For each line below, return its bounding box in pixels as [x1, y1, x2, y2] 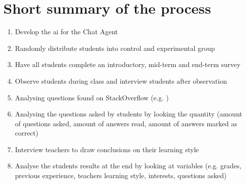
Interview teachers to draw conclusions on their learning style [15, 144, 199, 154]
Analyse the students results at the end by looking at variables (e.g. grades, [15, 161, 242, 171]
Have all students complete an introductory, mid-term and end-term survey [15, 59, 241, 69]
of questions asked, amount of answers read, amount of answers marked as [15, 118, 237, 128]
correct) [15, 128, 39, 138]
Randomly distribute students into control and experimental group [15, 43, 215, 53]
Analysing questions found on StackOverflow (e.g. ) [15, 92, 169, 102]
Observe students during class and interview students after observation [15, 75, 227, 86]
